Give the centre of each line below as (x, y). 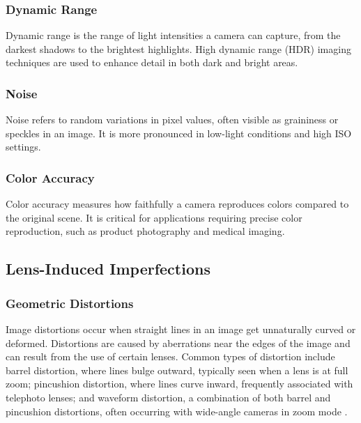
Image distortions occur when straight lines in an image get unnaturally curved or (181, 329)
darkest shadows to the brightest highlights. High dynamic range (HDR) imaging (178, 48)
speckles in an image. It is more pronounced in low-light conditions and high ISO (179, 133)
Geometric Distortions (70, 303)
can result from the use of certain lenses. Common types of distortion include (170, 356)
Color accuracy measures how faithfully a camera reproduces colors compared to (177, 204)
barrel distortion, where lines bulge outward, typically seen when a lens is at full (177, 370)
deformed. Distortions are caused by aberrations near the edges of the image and (178, 343)
